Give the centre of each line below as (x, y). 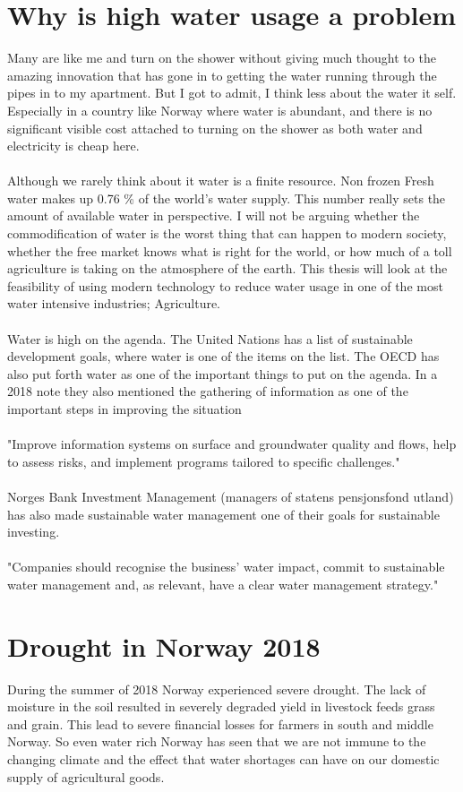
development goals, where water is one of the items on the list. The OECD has (223, 356)
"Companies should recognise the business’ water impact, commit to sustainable (226, 567)
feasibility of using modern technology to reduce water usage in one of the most (225, 285)
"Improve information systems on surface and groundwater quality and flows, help (232, 444)
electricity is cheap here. (73, 146)
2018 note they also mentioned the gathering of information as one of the (208, 391)
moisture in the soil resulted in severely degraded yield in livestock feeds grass (221, 706)
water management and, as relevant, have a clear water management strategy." (223, 584)
